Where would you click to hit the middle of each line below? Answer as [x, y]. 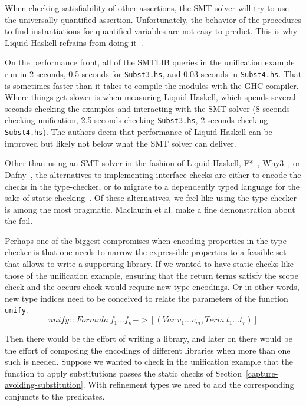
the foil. [19, 221]
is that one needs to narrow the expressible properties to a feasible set [160, 252]
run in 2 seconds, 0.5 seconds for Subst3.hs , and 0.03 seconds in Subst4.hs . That [153, 73]
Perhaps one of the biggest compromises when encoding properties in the [136, 240]
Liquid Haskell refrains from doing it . [74, 42]
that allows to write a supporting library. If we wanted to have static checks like [149, 264]
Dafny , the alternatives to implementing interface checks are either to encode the [153, 174]
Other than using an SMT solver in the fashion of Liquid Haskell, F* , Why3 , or [153, 163]
